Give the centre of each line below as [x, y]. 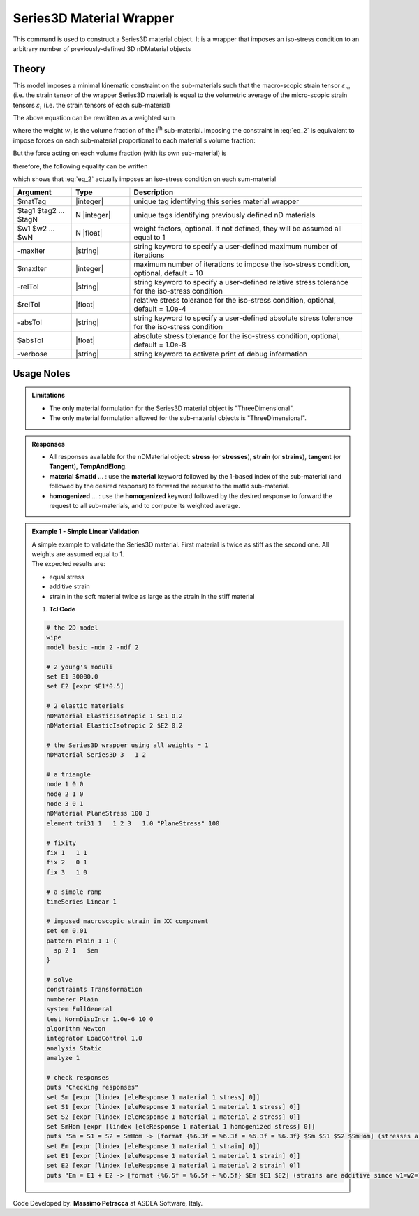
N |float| [89, 233]
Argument [34, 192]
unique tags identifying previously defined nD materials [225, 215]
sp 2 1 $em [76, 950]
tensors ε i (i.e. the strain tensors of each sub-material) [91, 106]
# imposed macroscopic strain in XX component [127, 921]
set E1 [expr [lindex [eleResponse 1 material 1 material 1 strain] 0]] [174, 1156]
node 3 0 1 [65, 804]
